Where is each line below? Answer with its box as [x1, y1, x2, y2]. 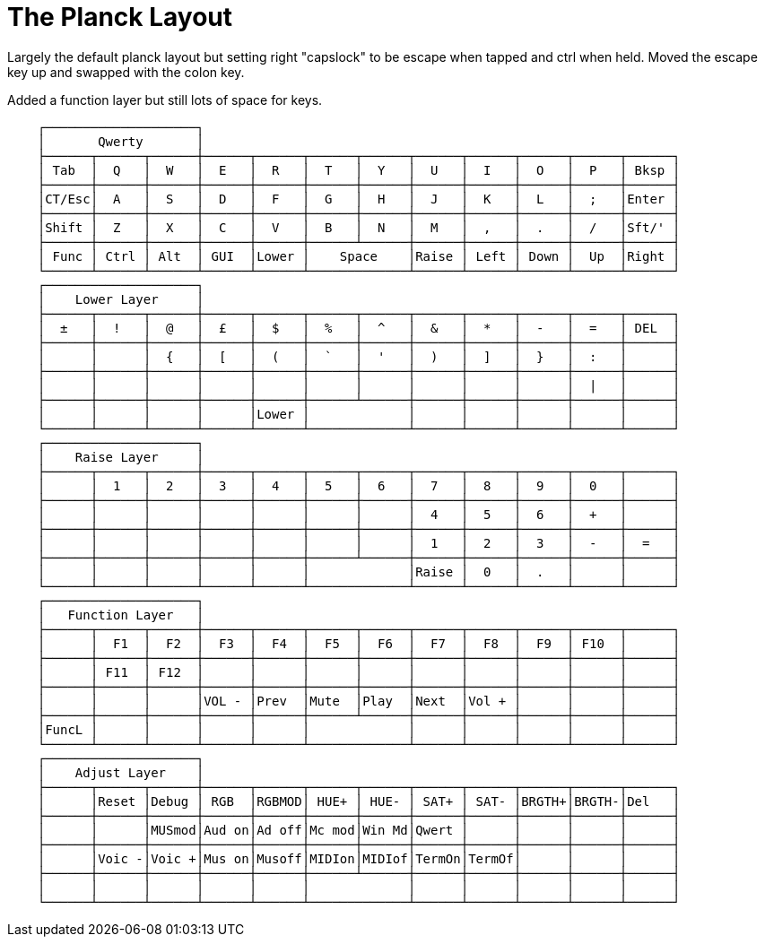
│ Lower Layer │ [37, 291, 204, 307]
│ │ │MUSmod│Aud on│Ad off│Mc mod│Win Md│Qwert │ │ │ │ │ [37, 822, 681, 837]
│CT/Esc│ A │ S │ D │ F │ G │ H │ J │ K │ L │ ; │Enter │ [37, 191, 681, 206]
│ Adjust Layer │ [37, 765, 204, 780]
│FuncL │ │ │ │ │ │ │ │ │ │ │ [37, 722, 681, 737]
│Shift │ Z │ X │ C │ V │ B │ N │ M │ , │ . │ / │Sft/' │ [37, 220, 681, 235]
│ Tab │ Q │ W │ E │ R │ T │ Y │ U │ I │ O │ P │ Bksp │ [37, 162, 681, 178]
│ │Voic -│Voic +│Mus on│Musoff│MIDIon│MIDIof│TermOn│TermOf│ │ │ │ [37, 851, 681, 866]
